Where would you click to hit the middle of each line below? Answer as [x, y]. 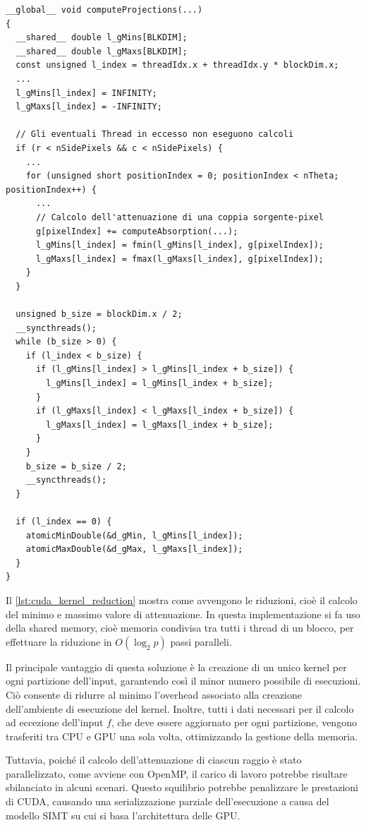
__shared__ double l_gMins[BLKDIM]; [102, 38]
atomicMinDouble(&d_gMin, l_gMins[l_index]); [134, 535]
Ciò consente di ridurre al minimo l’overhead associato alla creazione [154, 694]
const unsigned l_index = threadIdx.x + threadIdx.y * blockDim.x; [177, 65]
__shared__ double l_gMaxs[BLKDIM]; [102, 51]
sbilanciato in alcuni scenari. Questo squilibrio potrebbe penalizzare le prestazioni [182, 787]
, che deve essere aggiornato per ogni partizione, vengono [234, 722]
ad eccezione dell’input [55, 722]
